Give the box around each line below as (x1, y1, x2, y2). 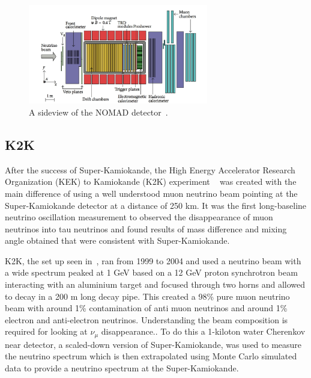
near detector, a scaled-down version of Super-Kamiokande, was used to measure (5, 338, 302, 350)
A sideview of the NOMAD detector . (29, 105, 168, 118)
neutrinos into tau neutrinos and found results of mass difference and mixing (5, 222, 287, 235)
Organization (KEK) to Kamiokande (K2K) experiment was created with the (5, 175, 297, 188)
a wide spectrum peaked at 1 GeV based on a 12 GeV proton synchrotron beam (5, 266, 298, 279)
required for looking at (5, 325, 88, 338)
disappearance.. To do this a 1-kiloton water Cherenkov (101, 325, 306, 338)
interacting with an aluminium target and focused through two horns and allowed (5, 278, 306, 291)
